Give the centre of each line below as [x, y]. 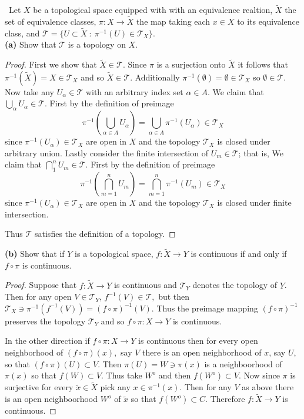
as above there [268, 387]
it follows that [263, 64]
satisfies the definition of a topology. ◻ [105, 234]
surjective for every [39, 387]
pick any [115, 387]
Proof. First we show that [51, 64]
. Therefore [225, 399]
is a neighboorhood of [243, 363]
